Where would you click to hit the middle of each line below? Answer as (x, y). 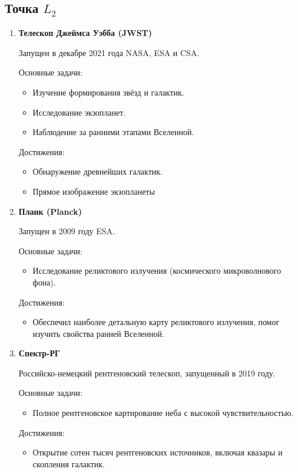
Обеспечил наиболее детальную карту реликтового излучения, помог (156, 322)
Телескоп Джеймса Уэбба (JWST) (85, 33)
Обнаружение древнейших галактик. (98, 171)
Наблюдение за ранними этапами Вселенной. (113, 132)
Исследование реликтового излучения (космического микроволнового (157, 271)
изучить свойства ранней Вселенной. (98, 333)
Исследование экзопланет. (79, 112)
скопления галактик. (69, 463)
